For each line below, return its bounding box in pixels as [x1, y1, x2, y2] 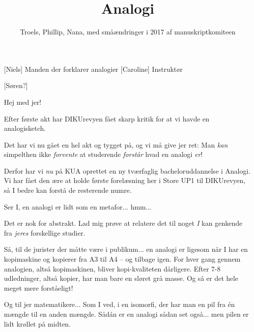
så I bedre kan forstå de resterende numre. [4, 185, 132, 195]
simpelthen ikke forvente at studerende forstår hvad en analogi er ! [4, 149, 203, 159]
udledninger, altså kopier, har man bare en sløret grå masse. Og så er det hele [4, 273, 238, 283]
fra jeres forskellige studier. [4, 227, 85, 238]
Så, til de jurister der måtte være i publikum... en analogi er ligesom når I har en [4, 244, 248, 254]
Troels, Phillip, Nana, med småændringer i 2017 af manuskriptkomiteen [20, 27, 236, 37]
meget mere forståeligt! [4, 282, 73, 293]
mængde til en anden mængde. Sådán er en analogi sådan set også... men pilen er [4, 309, 249, 319]
